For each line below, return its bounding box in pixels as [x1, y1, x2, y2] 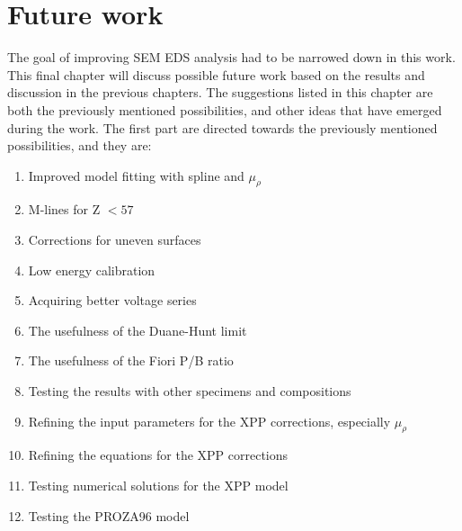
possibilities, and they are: [7, 136, 152, 155]
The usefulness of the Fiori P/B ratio [28, 351, 234, 370]
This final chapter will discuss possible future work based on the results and [7, 65, 425, 84]
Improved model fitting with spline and [28, 166, 244, 184]
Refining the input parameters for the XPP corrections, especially [28, 411, 391, 430]
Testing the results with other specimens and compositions [28, 382, 351, 400]
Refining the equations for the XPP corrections [28, 445, 289, 464]
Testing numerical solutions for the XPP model [28, 476, 289, 495]
